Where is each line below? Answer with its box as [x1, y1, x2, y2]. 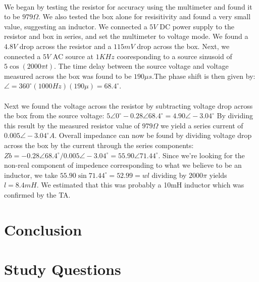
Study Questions [4, 259, 121, 279]
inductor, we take [4, 169, 58, 180]
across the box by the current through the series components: [4, 139, 194, 150]
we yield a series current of [161, 120, 243, 130]
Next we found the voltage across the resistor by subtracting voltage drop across [4, 100, 253, 111]
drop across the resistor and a [19, 40, 112, 51]
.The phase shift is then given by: [152, 70, 255, 81]
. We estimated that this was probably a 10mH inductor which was [36, 179, 244, 190]
